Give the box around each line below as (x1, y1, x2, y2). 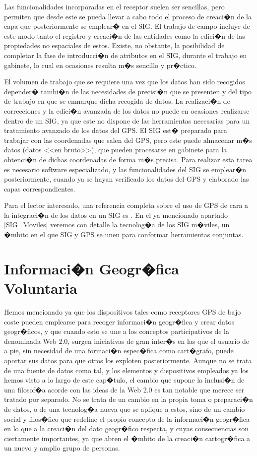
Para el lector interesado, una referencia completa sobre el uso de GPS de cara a (4, 200, 249, 210)
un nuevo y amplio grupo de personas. (4, 443, 120, 453)
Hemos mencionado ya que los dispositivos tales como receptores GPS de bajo (4, 306, 241, 317)
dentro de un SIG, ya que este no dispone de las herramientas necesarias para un (4, 115, 250, 126)
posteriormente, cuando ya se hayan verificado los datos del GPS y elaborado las (4, 174, 249, 184)
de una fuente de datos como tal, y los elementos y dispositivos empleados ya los (4, 365, 249, 375)
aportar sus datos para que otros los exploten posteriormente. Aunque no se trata (4, 355, 252, 365)
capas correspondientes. (4, 183, 75, 194)
